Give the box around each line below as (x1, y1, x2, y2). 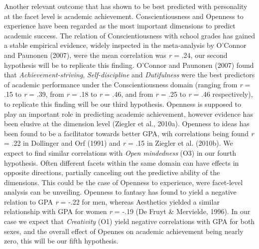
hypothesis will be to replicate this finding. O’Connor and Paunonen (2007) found (4, 59, 254, 70)
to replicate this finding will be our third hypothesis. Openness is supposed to (4, 98, 241, 109)
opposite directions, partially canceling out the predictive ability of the (4, 167, 220, 178)
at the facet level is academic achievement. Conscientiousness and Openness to (4, 10, 244, 21)
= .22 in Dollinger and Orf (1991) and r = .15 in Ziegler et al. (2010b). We (4, 138, 233, 148)
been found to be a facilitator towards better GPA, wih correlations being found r (4, 128, 254, 138)
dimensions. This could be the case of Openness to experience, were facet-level (4, 177, 243, 187)
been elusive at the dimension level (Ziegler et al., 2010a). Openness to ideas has (4, 118, 250, 129)
